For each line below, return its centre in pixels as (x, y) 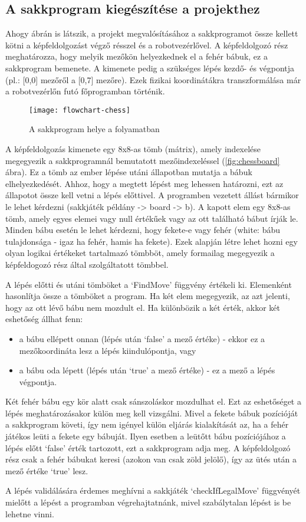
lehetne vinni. (30, 513)
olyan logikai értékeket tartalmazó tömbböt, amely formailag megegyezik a (140, 253)
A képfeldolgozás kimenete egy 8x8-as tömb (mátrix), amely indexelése (133, 149)
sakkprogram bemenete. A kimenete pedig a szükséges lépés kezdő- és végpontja (150, 68)
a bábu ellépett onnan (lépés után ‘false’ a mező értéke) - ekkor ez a (142, 338)
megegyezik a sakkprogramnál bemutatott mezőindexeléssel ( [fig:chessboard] (143, 160)
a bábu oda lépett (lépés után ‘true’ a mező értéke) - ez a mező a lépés (147, 370)
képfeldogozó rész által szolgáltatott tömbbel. (87, 264)
